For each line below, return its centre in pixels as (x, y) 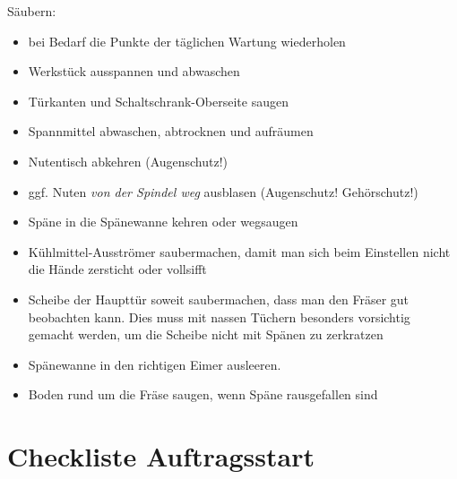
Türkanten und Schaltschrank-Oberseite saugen (158, 101)
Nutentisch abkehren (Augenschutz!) (128, 161)
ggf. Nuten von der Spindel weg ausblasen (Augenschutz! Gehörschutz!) (223, 191)
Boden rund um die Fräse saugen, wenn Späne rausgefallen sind (203, 394)
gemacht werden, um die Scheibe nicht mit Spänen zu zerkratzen (206, 334)
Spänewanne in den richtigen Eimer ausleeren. (155, 364)
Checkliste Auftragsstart (161, 456)
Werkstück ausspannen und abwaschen (134, 71)
